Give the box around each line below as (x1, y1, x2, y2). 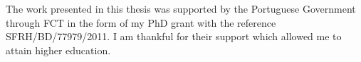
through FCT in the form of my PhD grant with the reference (6, 15, 276, 30)
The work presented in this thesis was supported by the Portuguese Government (6, 1, 356, 15)
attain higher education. (6, 42, 111, 57)
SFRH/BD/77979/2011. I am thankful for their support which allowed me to (6, 29, 342, 44)
